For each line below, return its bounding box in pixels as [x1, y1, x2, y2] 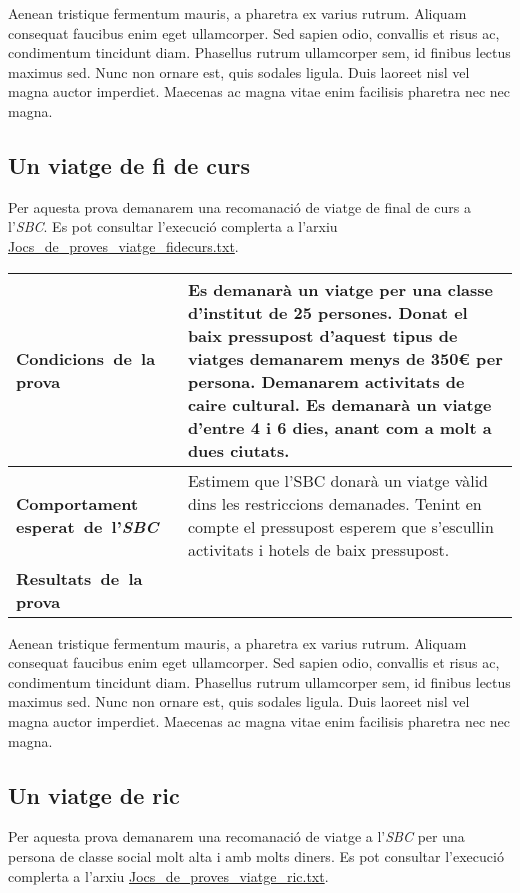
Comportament [16, 491, 139, 515]
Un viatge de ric [8, 779, 180, 810]
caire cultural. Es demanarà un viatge [187, 392, 492, 416]
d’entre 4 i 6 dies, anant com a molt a [187, 415, 492, 439]
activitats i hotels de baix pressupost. [187, 537, 450, 561]
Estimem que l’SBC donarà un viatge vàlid [187, 468, 489, 492]
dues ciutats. [187, 438, 290, 462]
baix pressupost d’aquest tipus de [187, 323, 458, 347]
